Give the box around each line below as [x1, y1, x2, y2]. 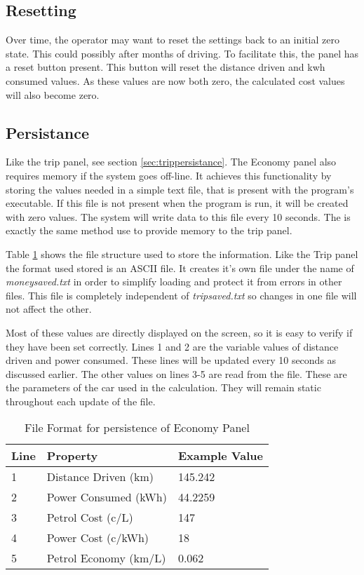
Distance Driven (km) [46, 468, 154, 485]
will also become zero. [6, 87, 100, 102]
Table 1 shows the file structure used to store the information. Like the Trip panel [6, 246, 358, 261]
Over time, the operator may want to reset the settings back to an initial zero [6, 32, 339, 47]
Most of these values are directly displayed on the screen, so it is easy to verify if [6, 325, 353, 339]
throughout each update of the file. [6, 393, 156, 408]
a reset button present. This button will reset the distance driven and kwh [6, 60, 325, 74]
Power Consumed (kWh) [46, 489, 167, 506]
